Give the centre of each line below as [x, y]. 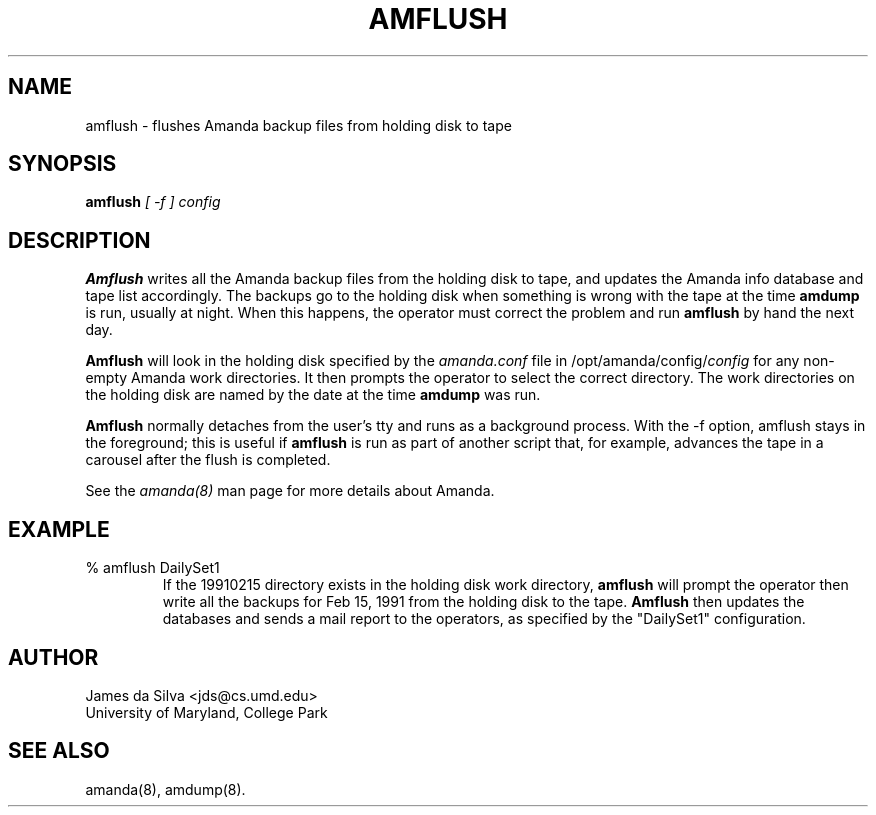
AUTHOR [53, 657]
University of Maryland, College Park [206, 712]
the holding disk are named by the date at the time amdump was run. [313, 395]
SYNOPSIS [62, 164]
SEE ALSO [59, 751]
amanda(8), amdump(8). [165, 789]
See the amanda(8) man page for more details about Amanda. [290, 491]
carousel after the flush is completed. [208, 460]
